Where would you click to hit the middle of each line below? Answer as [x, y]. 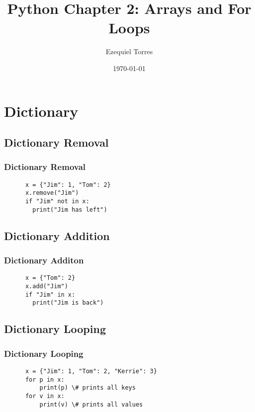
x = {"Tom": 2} [50, 278]
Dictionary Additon [44, 260]
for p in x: [45, 379]
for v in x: [45, 396]
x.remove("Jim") [52, 193]
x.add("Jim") [46, 286]
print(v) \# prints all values [91, 404]
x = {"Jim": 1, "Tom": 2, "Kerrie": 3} [91, 371]
